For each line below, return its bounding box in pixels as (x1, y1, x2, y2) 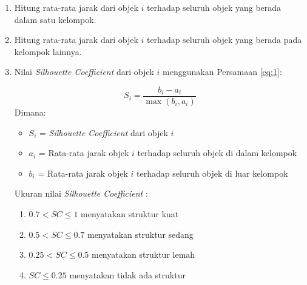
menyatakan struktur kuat (81, 208, 179, 220)
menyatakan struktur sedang (87, 228, 194, 240)
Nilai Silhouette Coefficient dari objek (14, 65, 154, 78)
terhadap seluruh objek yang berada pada (146, 33, 302, 46)
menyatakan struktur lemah (91, 248, 195, 261)
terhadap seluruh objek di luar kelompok (137, 166, 288, 179)
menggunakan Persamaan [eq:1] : (163, 65, 282, 78)
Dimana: (14, 106, 46, 119)
